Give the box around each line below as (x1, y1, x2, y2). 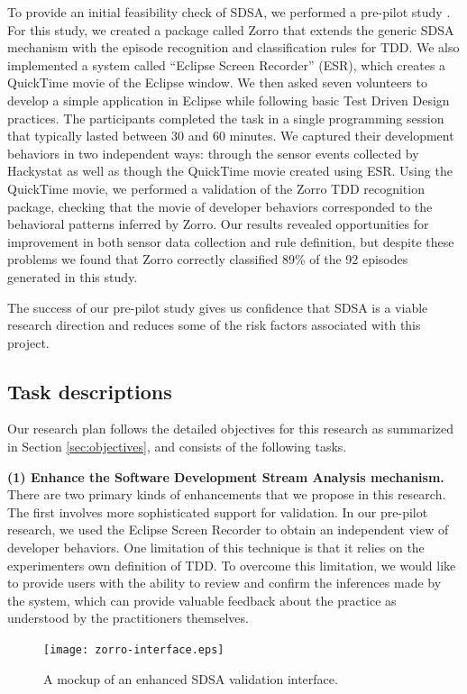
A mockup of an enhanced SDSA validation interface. (43, 669, 338, 688)
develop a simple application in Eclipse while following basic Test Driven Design (7, 90, 450, 109)
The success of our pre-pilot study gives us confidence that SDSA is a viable (7, 297, 428, 316)
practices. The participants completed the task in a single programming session (7, 108, 444, 127)
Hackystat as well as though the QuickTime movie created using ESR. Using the (7, 161, 453, 180)
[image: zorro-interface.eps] (43, 644, 224, 657)
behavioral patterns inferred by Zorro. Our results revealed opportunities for (7, 215, 429, 233)
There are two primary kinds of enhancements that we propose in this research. (7, 485, 446, 504)
